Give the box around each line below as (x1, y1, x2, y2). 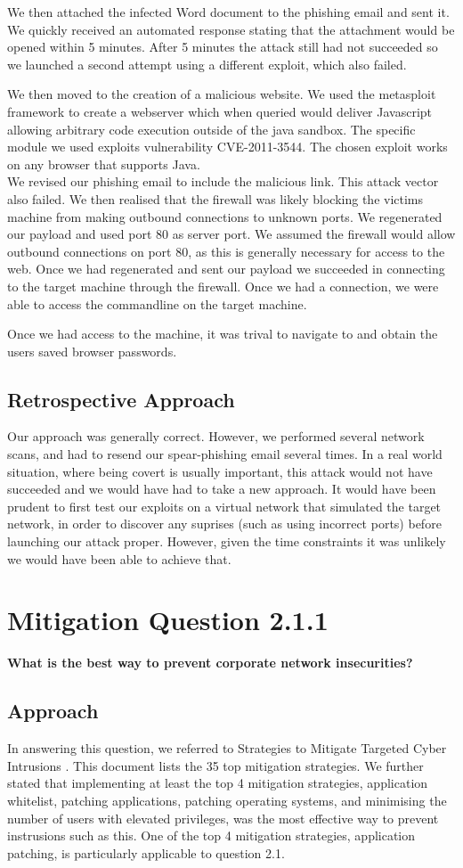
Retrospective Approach (7, 385, 235, 413)
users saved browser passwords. (7, 341, 177, 360)
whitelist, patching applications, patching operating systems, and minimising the (7, 790, 447, 809)
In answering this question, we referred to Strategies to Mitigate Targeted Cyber (7, 739, 447, 757)
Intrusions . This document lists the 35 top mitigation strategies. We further (7, 756, 424, 774)
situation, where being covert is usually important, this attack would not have (7, 462, 433, 480)
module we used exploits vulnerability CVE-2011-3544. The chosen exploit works (7, 137, 448, 156)
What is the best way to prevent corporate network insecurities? (7, 653, 413, 672)
